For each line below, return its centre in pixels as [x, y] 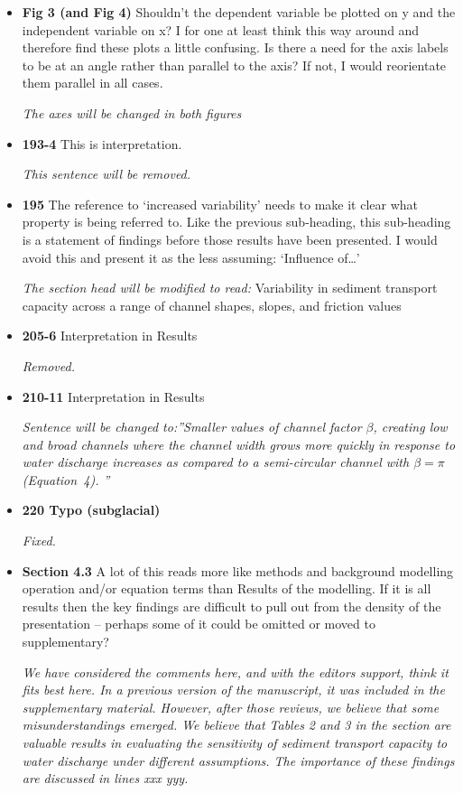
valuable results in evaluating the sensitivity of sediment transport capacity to [235, 742]
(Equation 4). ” [66, 479]
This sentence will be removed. [106, 174]
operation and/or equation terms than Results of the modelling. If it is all [227, 588]
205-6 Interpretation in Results [110, 336]
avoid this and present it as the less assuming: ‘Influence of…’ [191, 257]
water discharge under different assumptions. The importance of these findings [238, 760]
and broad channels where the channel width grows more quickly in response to [239, 444]
